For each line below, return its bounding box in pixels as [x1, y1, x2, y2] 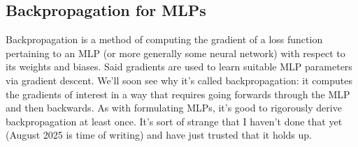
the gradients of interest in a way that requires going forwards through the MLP [6, 86, 350, 101]
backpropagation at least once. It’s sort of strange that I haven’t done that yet [6, 114, 343, 128]
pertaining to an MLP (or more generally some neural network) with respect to [6, 45, 345, 60]
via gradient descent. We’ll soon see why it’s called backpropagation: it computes [6, 72, 352, 87]
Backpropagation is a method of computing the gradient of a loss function [6, 32, 323, 47]
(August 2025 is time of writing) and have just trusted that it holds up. [6, 127, 312, 142]
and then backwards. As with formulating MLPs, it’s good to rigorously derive [6, 100, 342, 115]
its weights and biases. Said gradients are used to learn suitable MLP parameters [6, 59, 352, 74]
